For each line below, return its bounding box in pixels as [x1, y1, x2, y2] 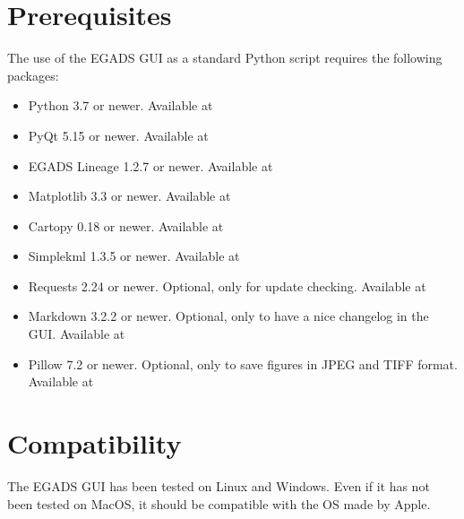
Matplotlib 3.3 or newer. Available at [28, 186, 231, 205]
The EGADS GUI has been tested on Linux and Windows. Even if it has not [7, 476, 430, 495]
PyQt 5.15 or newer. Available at [28, 125, 209, 144]
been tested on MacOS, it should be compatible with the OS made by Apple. [7, 494, 431, 513]
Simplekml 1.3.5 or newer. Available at [28, 247, 240, 265]
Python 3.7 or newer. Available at [28, 96, 213, 115]
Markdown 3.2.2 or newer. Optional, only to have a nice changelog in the [28, 307, 429, 325]
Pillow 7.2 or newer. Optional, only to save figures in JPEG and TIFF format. [28, 354, 458, 373]
